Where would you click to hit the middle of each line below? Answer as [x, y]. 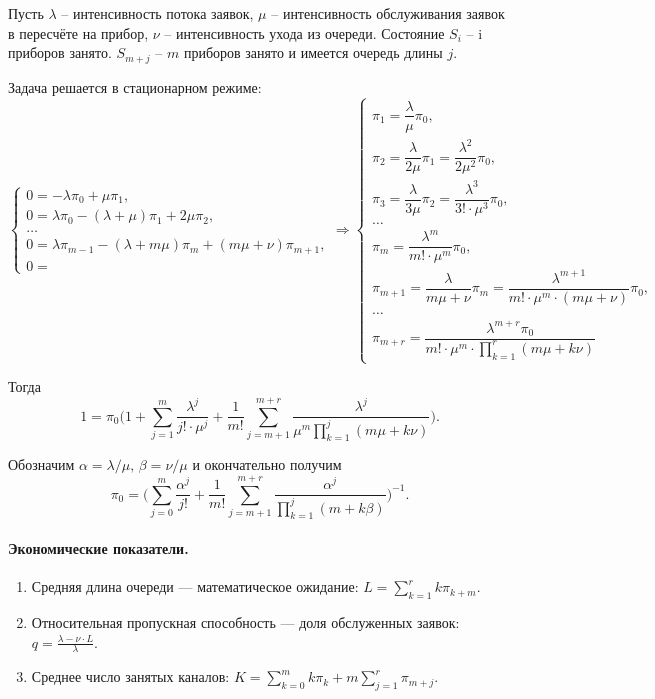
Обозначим [41, 464]
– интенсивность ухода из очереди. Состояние [304, 32]
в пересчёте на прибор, [78, 32]
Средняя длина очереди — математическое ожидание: [195, 586]
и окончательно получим [267, 464]
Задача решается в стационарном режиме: [135, 86]
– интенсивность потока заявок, [157, 13]
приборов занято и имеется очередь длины [313, 52]
